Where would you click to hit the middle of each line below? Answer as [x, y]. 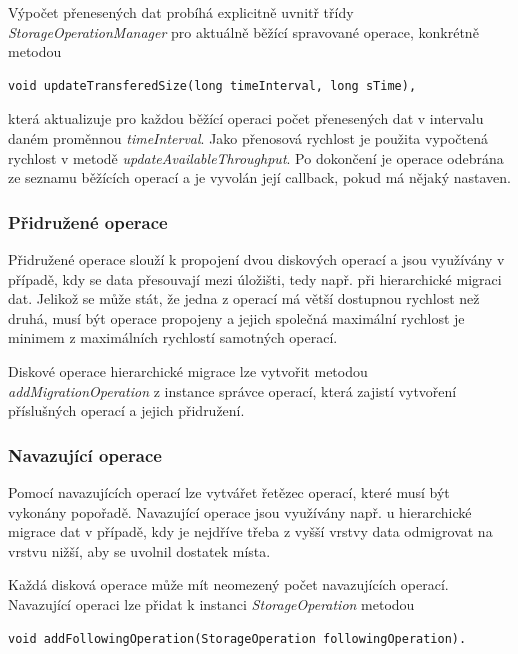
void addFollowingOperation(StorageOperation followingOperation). [237, 638]
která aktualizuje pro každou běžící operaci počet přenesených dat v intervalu [246, 118]
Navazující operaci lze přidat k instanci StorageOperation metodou [211, 603]
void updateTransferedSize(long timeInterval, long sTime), [212, 85]
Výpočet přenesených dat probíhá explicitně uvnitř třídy [181, 12]
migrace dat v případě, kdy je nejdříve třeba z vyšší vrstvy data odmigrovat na [250, 531]
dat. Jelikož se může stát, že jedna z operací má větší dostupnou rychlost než [244, 298]
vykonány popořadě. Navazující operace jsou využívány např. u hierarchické [240, 511]
